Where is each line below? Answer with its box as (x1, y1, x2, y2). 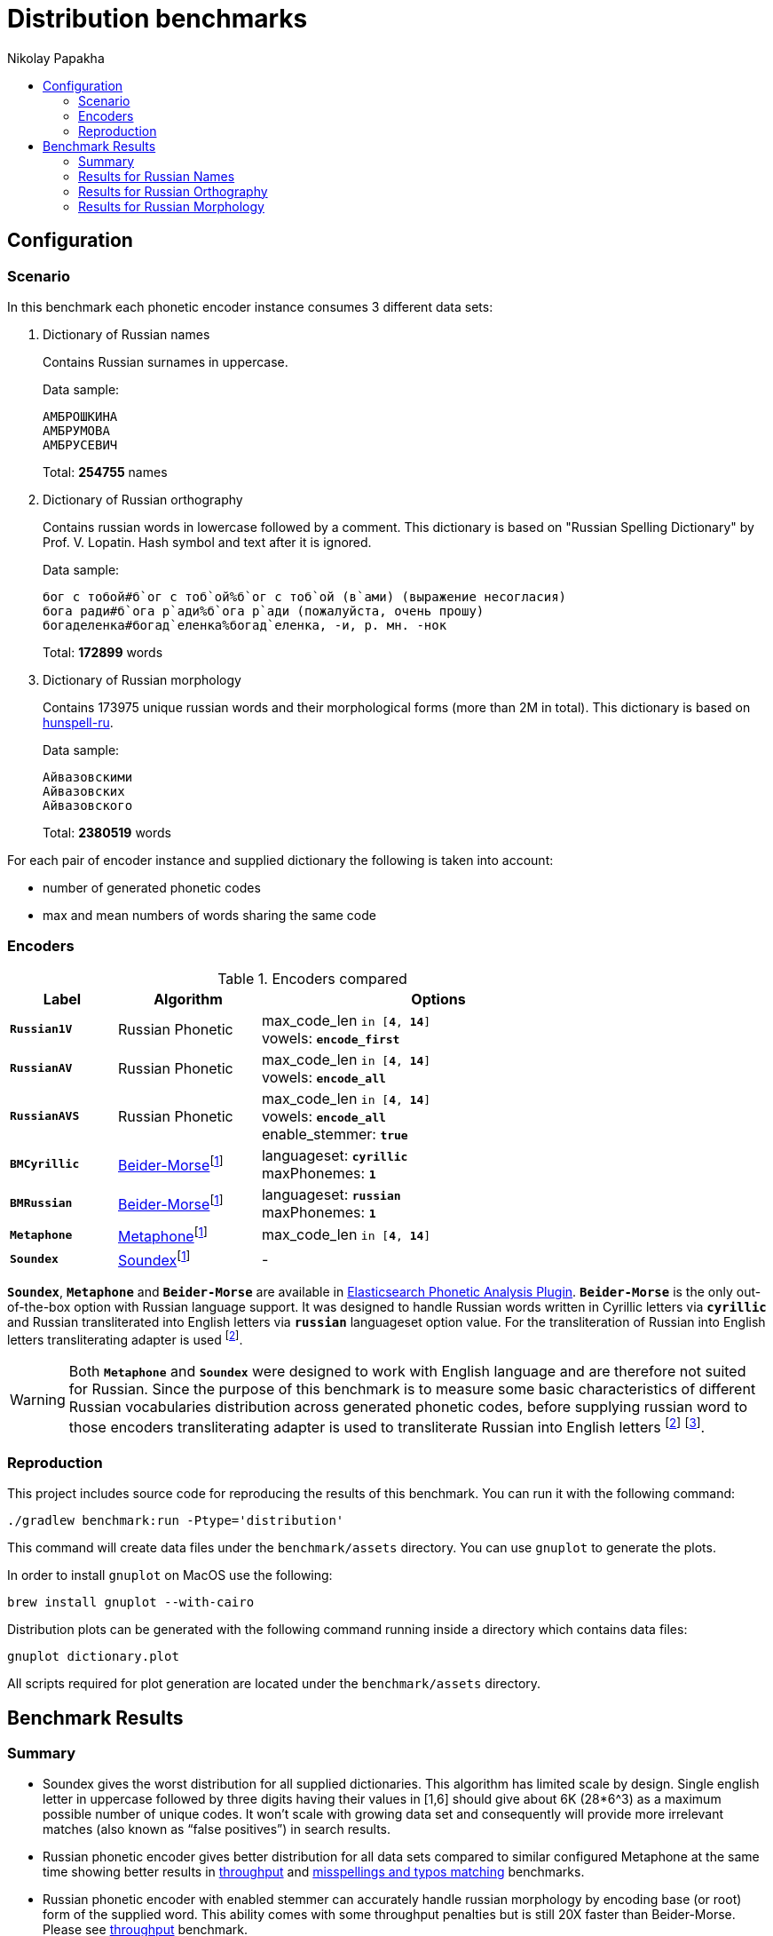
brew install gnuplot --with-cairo (7, 1595, 255, 1610)
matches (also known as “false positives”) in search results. (43, 1821, 391, 1837)
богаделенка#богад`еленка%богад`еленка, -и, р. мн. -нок (43, 617, 447, 632)
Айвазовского (43, 797, 133, 813)
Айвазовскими (43, 769, 133, 784)
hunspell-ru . (43, 714, 114, 730)
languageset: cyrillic (261, 1146, 408, 1164)
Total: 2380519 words (43, 824, 172, 840)
